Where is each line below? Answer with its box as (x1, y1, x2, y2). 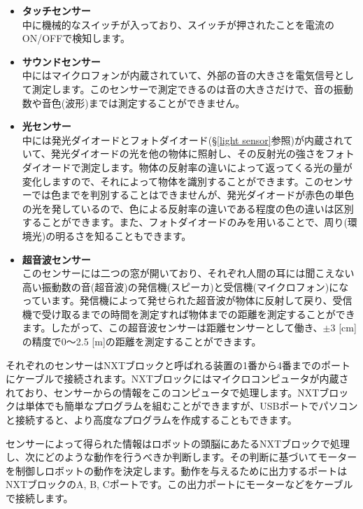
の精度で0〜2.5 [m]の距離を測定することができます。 (22, 334, 262, 349)
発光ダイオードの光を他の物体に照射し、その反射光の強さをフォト (50, 146, 355, 161)
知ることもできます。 (94, 228, 192, 243)
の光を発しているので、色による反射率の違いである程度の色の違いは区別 (22, 201, 354, 215)
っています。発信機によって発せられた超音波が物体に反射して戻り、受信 (22, 293, 353, 308)
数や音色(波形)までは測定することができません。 (22, 95, 245, 110)
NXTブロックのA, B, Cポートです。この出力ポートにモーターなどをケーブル (6, 477, 353, 492)
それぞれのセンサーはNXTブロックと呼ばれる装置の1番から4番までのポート (6, 357, 351, 372)
